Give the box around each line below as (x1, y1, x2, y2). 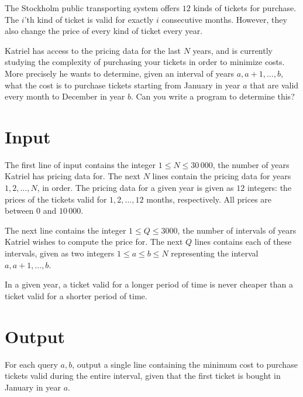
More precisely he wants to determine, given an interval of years (5, 67, 234, 79)
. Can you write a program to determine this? (130, 90, 295, 102)
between (5, 204, 34, 217)
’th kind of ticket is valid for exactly (24, 13, 154, 25)
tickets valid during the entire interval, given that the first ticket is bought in (5, 369, 281, 382)
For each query (5, 358, 58, 370)
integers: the (247, 182, 292, 194)
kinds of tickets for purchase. (193, 2, 297, 13)
